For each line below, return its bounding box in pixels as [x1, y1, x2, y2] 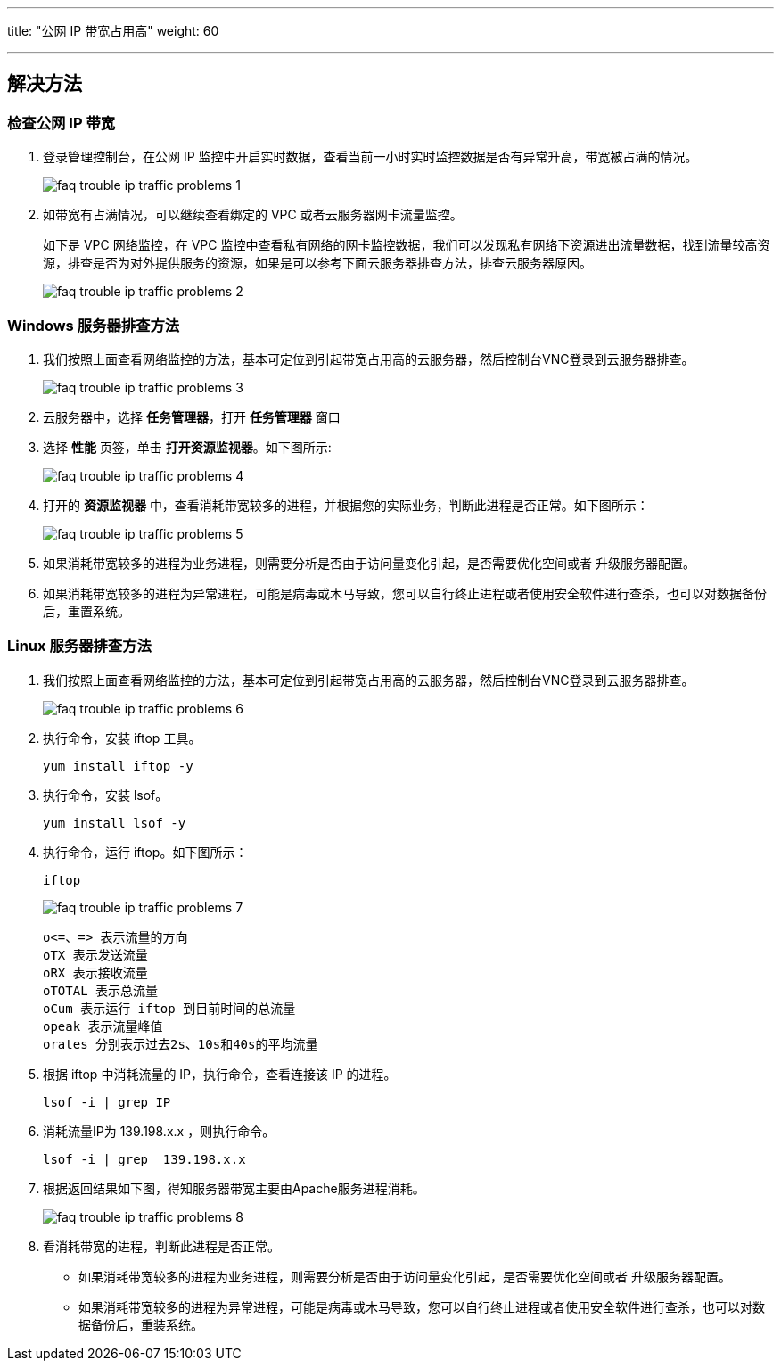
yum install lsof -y [43, 815, 186, 830]
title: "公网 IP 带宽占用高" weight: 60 [7, 23, 219, 38]
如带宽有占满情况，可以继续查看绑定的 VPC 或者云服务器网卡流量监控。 [43, 207, 463, 223]
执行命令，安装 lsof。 [43, 787, 169, 803]
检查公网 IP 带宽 [7, 113, 116, 132]
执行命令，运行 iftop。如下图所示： [43, 844, 248, 860]
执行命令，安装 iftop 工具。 [43, 729, 201, 746]
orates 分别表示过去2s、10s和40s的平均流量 [43, 1036, 318, 1051]
